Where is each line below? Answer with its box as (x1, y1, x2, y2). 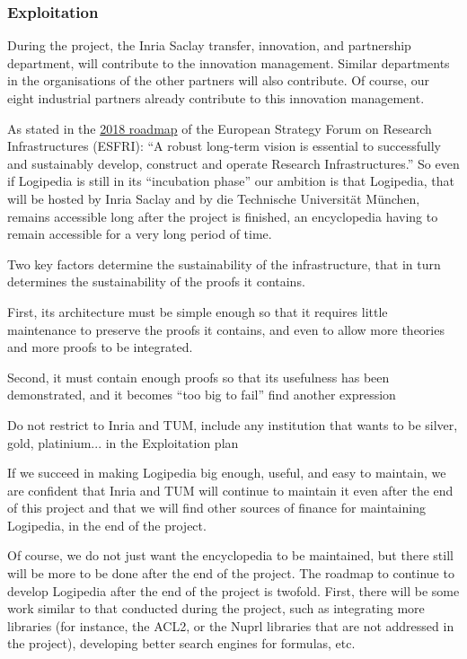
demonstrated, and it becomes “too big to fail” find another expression (7, 385, 396, 404)
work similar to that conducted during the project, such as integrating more (7, 599, 425, 618)
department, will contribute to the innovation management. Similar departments (7, 53, 450, 72)
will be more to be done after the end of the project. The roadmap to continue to (7, 564, 454, 583)
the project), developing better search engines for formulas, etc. (7, 634, 356, 653)
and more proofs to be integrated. (7, 338, 193, 356)
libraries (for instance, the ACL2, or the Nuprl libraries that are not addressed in (7, 616, 454, 635)
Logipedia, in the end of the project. (7, 515, 207, 534)
